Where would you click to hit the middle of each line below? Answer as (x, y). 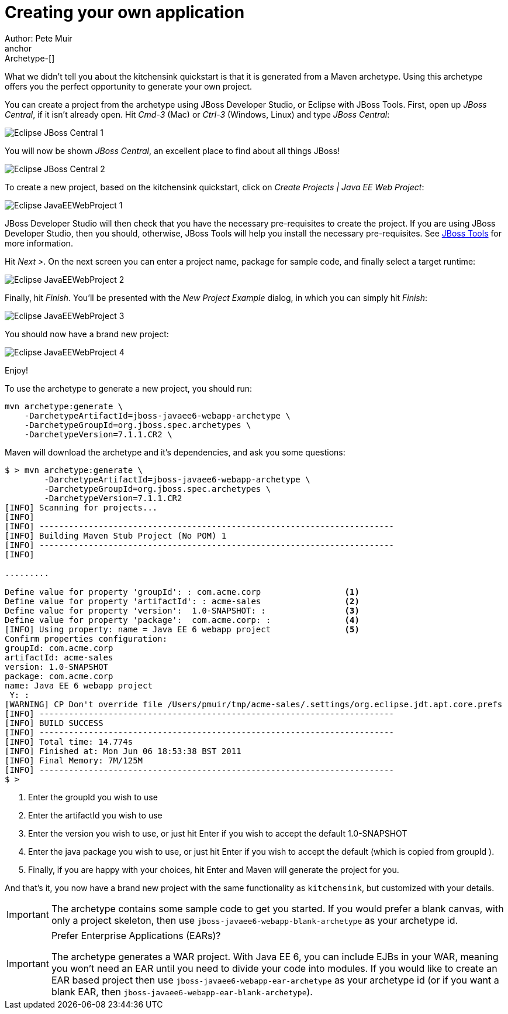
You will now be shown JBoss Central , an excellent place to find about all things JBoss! (172, 150)
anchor (18, 48)
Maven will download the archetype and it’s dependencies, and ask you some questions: (175, 452)
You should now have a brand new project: (87, 334)
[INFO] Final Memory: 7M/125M (74, 760)
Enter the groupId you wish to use (93, 797)
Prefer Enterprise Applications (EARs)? (136, 935)
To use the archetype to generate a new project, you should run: (129, 388)
